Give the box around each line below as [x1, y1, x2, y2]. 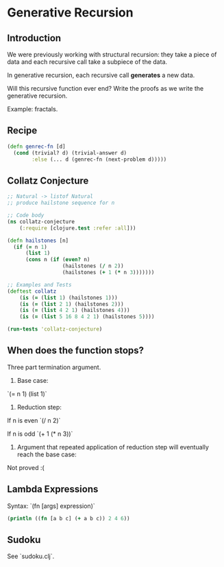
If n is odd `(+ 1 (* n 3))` [7, 430, 73, 438]
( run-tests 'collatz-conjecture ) [7, 326, 103, 333]
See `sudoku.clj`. [7, 552, 55, 561]
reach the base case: [16, 450, 77, 458]
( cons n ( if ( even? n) [25, 256, 90, 263]
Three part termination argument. [7, 363, 101, 371]
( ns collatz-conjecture [7, 218, 75, 225]
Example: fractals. [7, 105, 58, 113]
